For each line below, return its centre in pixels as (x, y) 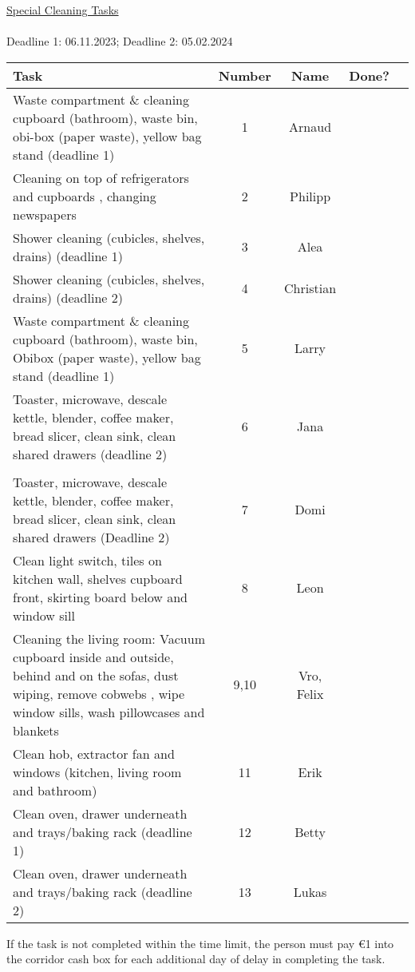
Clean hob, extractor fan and (94, 753)
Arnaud (310, 127)
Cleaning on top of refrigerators (101, 177)
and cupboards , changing (85, 196)
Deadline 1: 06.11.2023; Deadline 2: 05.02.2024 (120, 41)
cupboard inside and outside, (93, 657)
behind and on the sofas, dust (96, 675)
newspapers (45, 214)
